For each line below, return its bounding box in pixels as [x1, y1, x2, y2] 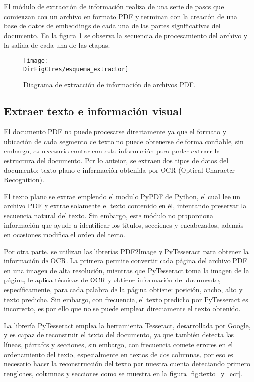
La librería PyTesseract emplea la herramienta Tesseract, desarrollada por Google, [4, 320, 251, 330]
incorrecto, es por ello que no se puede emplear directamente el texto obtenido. [4, 304, 241, 314]
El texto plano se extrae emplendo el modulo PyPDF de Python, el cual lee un [4, 191, 241, 201]
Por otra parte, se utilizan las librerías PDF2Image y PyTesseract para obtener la [4, 246, 249, 256]
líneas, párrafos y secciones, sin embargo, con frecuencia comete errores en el [4, 339, 233, 349]
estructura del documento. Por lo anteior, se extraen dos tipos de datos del [4, 155, 229, 165]
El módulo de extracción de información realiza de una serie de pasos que [4, 1, 224, 11]
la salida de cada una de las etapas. [4, 40, 110, 50]
